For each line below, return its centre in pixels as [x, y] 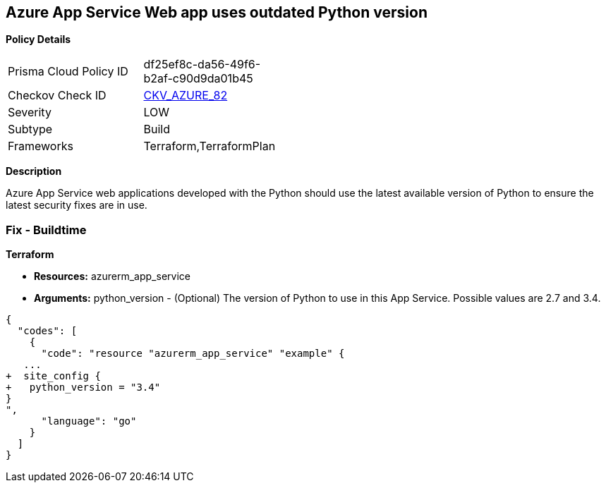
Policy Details [38, 39]
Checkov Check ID [57, 96]
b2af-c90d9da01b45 [198, 79]
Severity [30, 112]
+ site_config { [53, 376]
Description [34, 171]
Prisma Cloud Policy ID [68, 72]
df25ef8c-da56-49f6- [202, 65]
